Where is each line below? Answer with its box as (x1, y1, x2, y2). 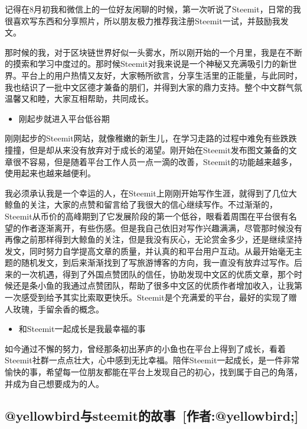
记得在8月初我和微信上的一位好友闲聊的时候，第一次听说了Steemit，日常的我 (5, 3, 301, 15)
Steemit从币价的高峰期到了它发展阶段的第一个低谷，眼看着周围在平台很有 (5, 209, 289, 222)
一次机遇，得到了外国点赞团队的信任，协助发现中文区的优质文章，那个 (21, 267, 294, 280)
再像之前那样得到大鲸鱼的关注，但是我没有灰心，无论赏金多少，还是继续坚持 (5, 233, 302, 246)
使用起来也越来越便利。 (5, 167, 96, 179)
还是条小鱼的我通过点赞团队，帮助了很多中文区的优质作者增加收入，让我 (12, 279, 294, 292)
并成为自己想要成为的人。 (5, 377, 104, 389)
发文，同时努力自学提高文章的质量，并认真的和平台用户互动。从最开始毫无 (5, 244, 294, 257)
